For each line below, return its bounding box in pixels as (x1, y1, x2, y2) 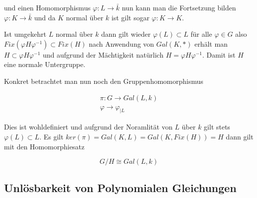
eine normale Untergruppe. (4, 59, 85, 69)
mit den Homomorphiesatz (4, 141, 85, 151)
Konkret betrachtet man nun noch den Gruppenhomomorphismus (4, 75, 203, 86)
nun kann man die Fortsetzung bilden (122, 2, 236, 12)
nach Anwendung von (88, 38, 154, 49)
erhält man (194, 38, 228, 49)
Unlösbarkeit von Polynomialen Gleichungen (4, 180, 237, 195)
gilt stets (203, 122, 230, 132)
